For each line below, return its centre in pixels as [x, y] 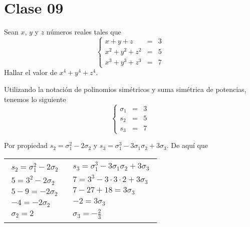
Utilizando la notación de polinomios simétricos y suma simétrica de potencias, [125, 89]
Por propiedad [26, 145]
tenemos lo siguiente [35, 99]
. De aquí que [187, 145]
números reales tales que [84, 32]
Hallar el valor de [31, 72]
